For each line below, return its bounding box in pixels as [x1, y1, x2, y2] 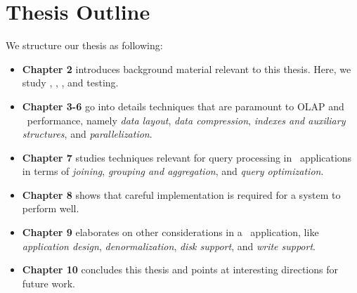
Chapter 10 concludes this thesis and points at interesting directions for [22, 262, 338, 277]
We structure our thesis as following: [6, 38, 163, 53]
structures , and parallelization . [22, 126, 152, 141]
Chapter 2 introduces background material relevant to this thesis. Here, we [22, 61, 351, 76]
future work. [22, 275, 75, 290]
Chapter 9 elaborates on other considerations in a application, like [22, 225, 319, 240]
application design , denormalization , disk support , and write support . [22, 238, 316, 253]
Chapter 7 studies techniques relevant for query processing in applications [22, 150, 352, 164]
